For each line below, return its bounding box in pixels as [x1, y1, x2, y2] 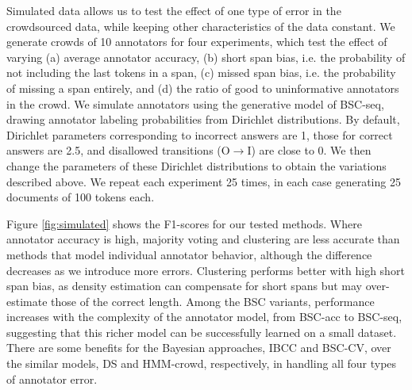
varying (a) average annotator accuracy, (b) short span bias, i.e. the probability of [6, 48, 406, 65]
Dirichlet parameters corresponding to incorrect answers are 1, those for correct [6, 126, 393, 143]
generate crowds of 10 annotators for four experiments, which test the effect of [6, 33, 387, 50]
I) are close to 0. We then [247, 142, 372, 159]
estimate [6, 292, 48, 309]
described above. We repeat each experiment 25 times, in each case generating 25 [6, 173, 401, 189]
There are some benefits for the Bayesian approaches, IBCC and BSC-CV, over [6, 339, 391, 356]
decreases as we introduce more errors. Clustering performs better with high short [6, 262, 405, 278]
